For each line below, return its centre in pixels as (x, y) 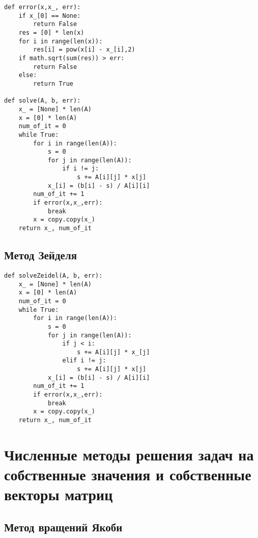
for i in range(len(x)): (61, 41)
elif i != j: (84, 361)
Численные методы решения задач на (129, 454)
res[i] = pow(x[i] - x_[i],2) (84, 50)
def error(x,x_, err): (42, 7)
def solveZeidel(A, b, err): (53, 275)
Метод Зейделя (41, 255)
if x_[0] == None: (50, 16)
